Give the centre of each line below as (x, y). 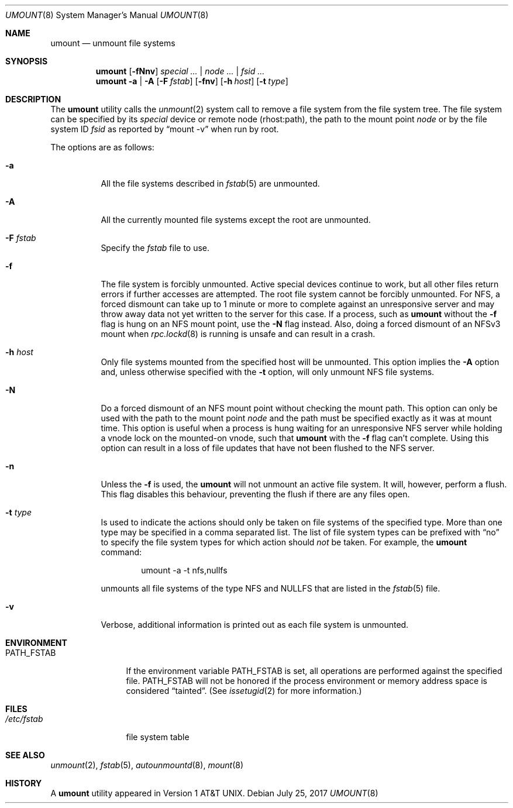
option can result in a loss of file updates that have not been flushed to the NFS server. (268, 448)
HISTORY (24, 783)
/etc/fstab (24, 719)
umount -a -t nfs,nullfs (184, 570)
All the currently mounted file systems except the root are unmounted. (236, 220)
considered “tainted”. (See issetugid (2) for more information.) (244, 691)
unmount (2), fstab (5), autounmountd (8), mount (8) (147, 765)
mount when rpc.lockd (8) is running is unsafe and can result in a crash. (238, 334)
